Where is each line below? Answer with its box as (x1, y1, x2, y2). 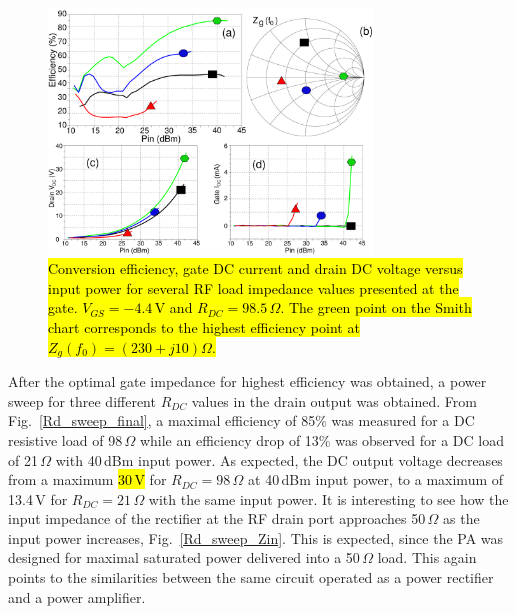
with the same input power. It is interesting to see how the (148, 488, 509, 509)
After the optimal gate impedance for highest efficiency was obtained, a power (8, 371, 487, 392)
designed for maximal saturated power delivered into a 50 (8, 547, 360, 568)
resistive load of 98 (8, 429, 123, 450)
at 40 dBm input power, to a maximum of (248, 469, 504, 490)
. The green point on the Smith (280, 297, 472, 318)
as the (443, 508, 480, 529)
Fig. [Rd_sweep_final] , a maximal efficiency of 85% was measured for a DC (8, 410, 475, 431)
